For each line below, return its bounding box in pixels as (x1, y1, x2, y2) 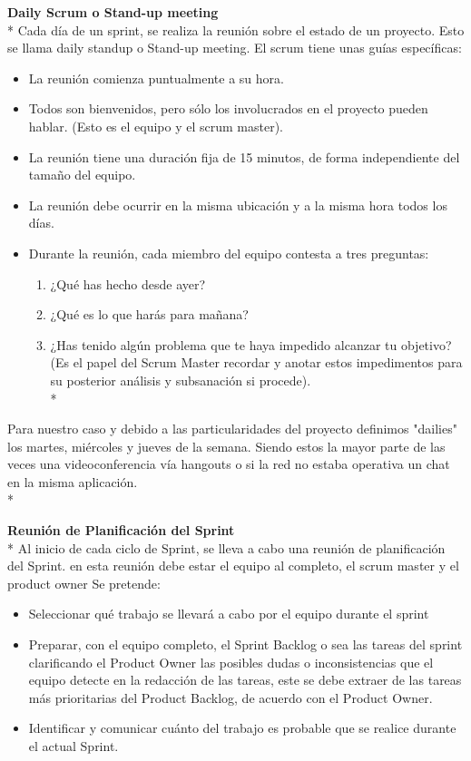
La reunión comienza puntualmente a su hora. (28, 68, 284, 87)
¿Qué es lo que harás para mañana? (50, 305, 249, 324)
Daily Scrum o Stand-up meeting (7, 3, 219, 21)
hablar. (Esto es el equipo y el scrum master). (28, 116, 284, 135)
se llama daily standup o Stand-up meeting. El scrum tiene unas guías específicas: (7, 38, 462, 57)
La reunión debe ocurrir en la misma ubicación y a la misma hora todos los (28, 195, 447, 214)
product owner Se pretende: (7, 573, 161, 592)
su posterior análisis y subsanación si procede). (50, 370, 311, 389)
